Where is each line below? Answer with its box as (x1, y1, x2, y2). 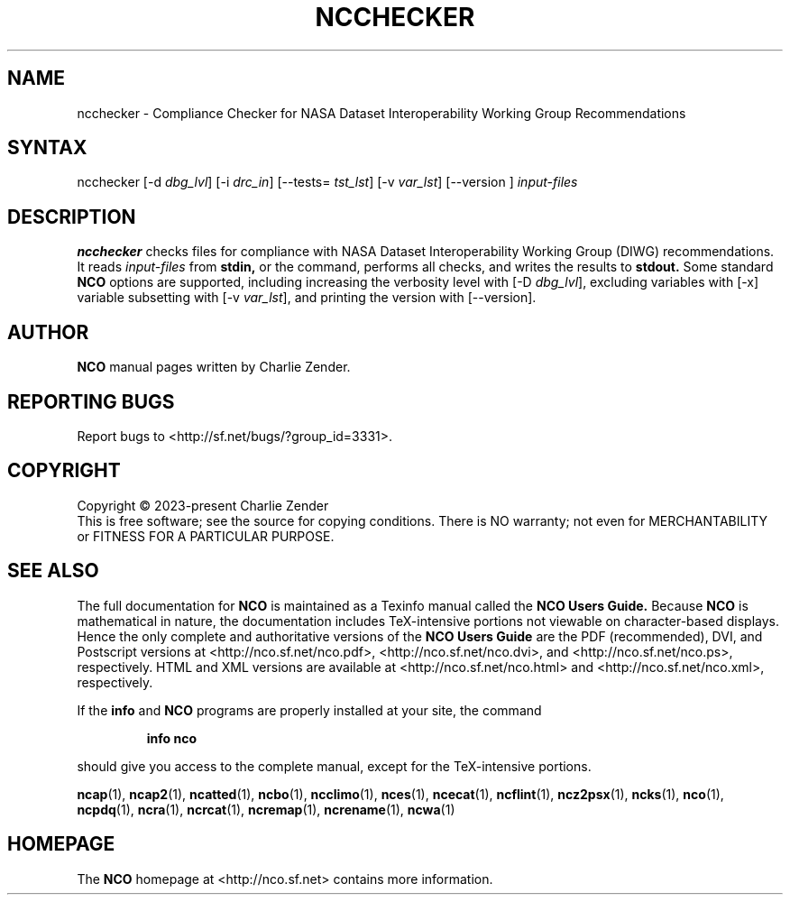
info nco (146, 730, 197, 746)
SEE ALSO (7, 559, 99, 583)
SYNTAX (7, 136, 87, 160)
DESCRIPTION (7, 205, 136, 228)
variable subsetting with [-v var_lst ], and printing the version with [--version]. (77, 290, 537, 306)
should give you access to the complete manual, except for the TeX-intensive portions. (77, 758, 592, 774)
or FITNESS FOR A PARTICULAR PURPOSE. (77, 528, 335, 544)
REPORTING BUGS (7, 390, 175, 413)
